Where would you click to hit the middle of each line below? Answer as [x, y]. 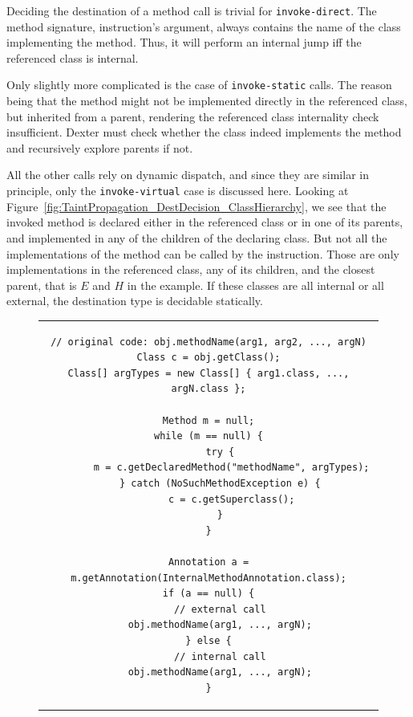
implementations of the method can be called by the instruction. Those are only [203, 253]
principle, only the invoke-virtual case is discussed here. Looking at [178, 191]
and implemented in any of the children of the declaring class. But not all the [197, 237]
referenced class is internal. [73, 57]
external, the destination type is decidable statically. [135, 301]
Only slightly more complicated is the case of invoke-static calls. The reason [199, 85]
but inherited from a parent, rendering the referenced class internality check [193, 116]
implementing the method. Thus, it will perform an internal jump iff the [184, 42]
